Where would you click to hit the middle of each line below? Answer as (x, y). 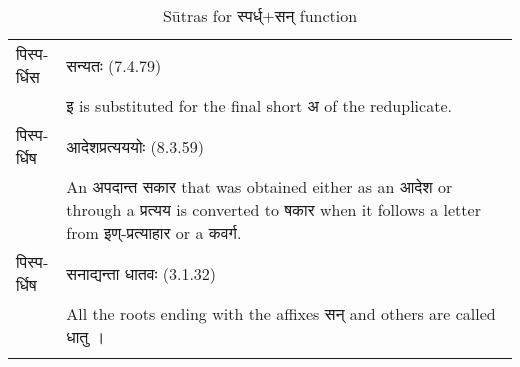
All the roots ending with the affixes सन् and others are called (281, 313)
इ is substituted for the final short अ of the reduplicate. (259, 105)
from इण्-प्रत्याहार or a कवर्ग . (154, 232)
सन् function (316, 15)
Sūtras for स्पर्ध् (212, 15)
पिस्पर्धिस (32, 65)
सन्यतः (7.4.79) (114, 65)
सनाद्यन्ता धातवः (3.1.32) (141, 273)
